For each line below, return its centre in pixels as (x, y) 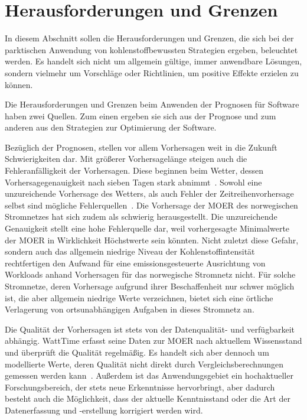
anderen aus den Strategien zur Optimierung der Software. (111, 127)
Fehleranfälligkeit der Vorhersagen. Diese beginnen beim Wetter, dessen (134, 170)
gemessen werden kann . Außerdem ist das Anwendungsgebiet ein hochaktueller (149, 375)
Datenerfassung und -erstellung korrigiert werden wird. (104, 410)
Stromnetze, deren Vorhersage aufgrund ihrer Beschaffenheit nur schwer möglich (150, 286)
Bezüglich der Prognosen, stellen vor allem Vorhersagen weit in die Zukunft (141, 147)
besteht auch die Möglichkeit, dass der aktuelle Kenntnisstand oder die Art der (148, 398)
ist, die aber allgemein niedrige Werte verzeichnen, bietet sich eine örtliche (139, 297)
